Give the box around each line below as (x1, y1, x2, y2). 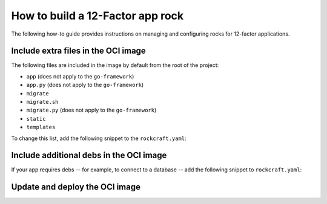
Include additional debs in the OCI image (11, 150, 167, 161)
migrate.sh (26, 98, 59, 106)
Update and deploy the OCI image (11, 182, 140, 193)
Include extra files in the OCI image (11, 46, 147, 56)
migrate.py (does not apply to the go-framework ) (26, 106, 157, 114)
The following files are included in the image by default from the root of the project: (11, 62, 219, 69)
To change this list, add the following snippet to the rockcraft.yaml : (11, 135, 187, 142)
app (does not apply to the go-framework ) (26, 72, 134, 80)
